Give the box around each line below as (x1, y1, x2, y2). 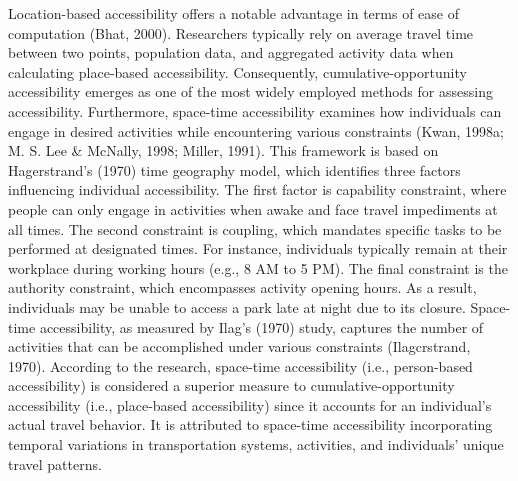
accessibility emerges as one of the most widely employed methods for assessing (8, 81, 493, 102)
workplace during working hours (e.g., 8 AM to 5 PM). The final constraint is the (8, 257, 508, 278)
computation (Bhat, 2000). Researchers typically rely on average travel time (8, 22, 474, 43)
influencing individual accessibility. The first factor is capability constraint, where (8, 179, 507, 200)
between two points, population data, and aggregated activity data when (8, 42, 454, 63)
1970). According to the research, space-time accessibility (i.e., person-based (8, 355, 473, 376)
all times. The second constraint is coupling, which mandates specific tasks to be (8, 218, 502, 239)
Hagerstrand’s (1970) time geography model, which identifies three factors (8, 159, 461, 180)
